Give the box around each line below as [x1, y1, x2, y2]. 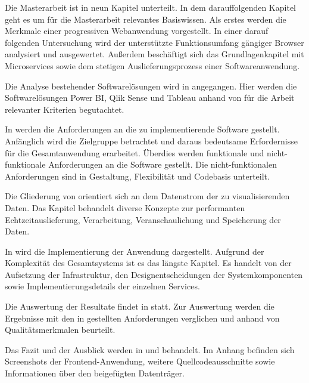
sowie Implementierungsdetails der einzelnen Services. [5, 280, 200, 292]
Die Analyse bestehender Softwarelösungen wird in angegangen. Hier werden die [5, 79, 297, 92]
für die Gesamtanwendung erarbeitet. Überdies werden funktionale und [5, 146, 264, 159]
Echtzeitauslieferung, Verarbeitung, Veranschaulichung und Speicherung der [5, 213, 281, 226]
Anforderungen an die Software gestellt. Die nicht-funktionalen [48, 158, 277, 171]
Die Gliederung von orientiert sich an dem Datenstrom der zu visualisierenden [5, 190, 290, 202]
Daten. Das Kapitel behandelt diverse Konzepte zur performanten [5, 201, 245, 214]
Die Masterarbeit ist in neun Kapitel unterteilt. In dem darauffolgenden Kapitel [5, 1, 296, 13]
